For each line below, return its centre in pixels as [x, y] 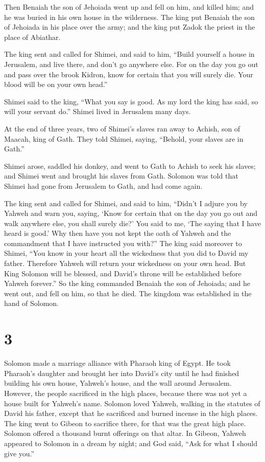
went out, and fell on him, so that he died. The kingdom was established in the [128, 293]
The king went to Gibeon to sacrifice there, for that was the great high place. [125, 423]
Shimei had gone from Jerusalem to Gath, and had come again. [103, 185]
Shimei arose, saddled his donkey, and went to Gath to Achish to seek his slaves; [130, 166]
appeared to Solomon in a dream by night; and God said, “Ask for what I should [131, 443]
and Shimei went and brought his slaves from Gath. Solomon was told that [121, 176]
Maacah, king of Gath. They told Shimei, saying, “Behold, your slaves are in [124, 138]
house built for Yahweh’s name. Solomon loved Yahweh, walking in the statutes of [132, 403]
